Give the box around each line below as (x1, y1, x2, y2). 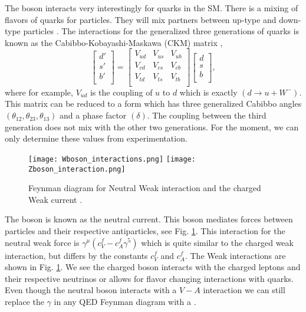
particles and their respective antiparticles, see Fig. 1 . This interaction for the (5, 224, 285, 237)
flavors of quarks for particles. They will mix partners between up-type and (5, 13, 277, 25)
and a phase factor (60, 109, 127, 121)
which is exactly (179, 86, 238, 98)
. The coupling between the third (147, 109, 266, 121)
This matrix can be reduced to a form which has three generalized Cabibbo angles (5, 97, 302, 110)
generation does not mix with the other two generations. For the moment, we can (5, 120, 299, 133)
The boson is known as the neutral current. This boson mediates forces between (5, 213, 293, 225)
